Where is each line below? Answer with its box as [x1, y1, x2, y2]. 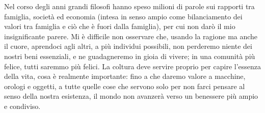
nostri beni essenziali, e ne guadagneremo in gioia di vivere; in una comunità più [4, 50, 255, 61]
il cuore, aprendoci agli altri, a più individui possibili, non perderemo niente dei [4, 41, 252, 51]
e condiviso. [4, 100, 41, 111]
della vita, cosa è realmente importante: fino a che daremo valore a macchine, [4, 71, 246, 81]
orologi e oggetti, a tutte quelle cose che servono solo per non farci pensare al [4, 80, 245, 91]
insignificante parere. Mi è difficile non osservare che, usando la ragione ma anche [4, 31, 258, 41]
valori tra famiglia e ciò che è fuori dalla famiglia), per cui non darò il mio [4, 21, 235, 32]
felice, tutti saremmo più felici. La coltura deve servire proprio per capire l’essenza [4, 61, 261, 71]
